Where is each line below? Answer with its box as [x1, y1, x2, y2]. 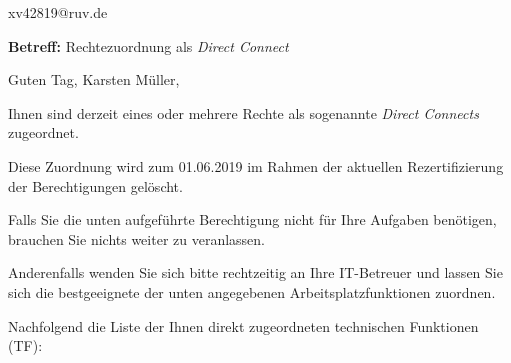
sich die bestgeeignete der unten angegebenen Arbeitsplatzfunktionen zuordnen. [8, 281, 496, 302]
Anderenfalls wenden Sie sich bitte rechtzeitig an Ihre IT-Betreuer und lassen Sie [8, 262, 503, 283]
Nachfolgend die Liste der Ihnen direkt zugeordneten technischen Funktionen [8, 315, 479, 336]
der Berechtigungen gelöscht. [8, 175, 183, 196]
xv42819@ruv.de [8, 2, 108, 22]
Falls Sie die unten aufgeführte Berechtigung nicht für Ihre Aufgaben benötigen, [8, 209, 497, 230]
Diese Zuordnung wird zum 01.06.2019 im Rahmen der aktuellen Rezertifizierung [8, 155, 504, 176]
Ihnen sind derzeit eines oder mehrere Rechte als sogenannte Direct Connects [8, 102, 479, 123]
